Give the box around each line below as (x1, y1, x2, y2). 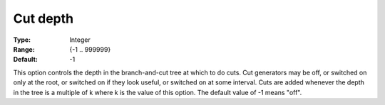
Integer (69, 35, 91, 44)
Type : (13, 35, 31, 44)
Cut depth (13, 11, 74, 26)
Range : (13, 45, 35, 53)
